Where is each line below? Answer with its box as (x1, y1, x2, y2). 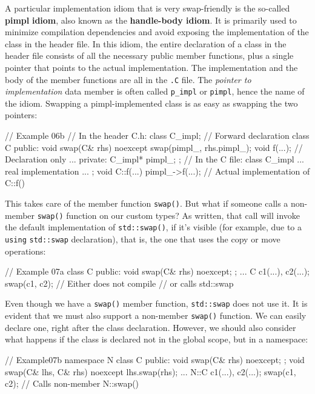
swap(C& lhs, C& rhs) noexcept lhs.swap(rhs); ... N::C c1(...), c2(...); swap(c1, (5, 365, 296, 378)
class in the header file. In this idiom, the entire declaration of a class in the (5, 37, 287, 50)
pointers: (5, 109, 38, 121)
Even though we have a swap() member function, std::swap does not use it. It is (5, 297, 308, 310)
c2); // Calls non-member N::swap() (5, 377, 139, 390)
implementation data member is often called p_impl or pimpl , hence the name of (5, 85, 305, 98)
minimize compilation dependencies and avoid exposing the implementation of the (5, 25, 309, 38)
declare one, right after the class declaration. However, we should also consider (5, 321, 296, 333)
